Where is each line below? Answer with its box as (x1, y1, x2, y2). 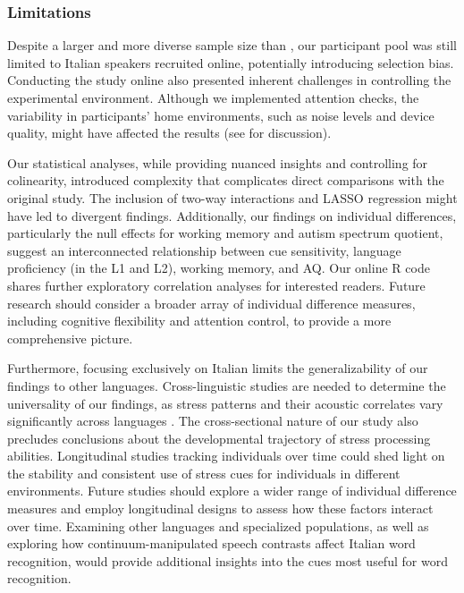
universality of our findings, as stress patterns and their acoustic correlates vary (7, 394, 443, 412)
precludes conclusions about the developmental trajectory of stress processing (7, 428, 431, 447)
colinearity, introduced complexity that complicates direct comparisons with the (7, 171, 444, 190)
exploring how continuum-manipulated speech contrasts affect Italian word (7, 534, 416, 553)
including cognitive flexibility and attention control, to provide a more (7, 311, 392, 330)
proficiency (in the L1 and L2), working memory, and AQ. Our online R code (7, 258, 430, 277)
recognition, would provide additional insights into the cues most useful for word (7, 551, 448, 570)
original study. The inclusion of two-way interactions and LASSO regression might (7, 188, 458, 207)
